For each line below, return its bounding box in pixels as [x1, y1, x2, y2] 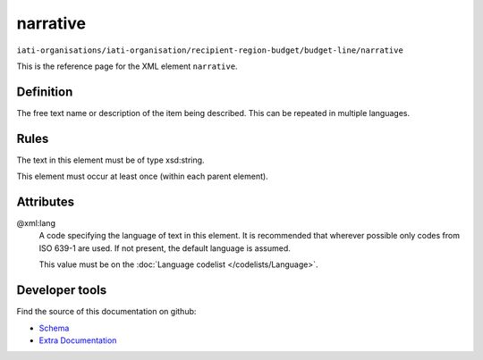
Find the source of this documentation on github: [16, 306, 197, 317]
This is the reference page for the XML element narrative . [16, 61, 238, 71]
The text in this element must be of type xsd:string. [16, 155, 205, 165]
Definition [16, 84, 73, 99]
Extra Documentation [38, 335, 117, 346]
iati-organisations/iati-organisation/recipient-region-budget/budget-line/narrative [16, 45, 404, 55]
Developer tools [16, 282, 107, 298]
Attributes [16, 194, 75, 209]
